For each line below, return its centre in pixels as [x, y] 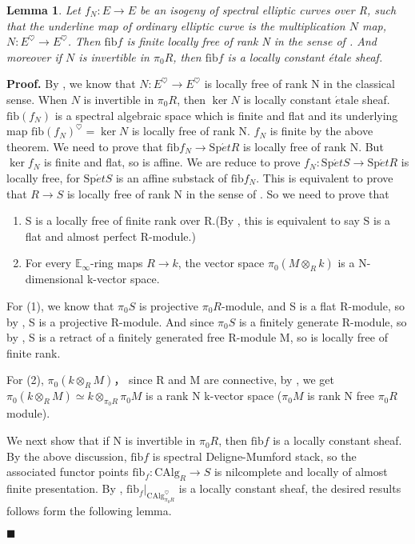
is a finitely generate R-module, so [323, 321]
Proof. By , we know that [71, 84]
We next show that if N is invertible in [101, 440]
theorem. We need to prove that [85, 146]
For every [48, 263]
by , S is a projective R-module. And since [110, 321]
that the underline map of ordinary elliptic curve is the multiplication [176, 25]
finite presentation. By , [65, 488]
